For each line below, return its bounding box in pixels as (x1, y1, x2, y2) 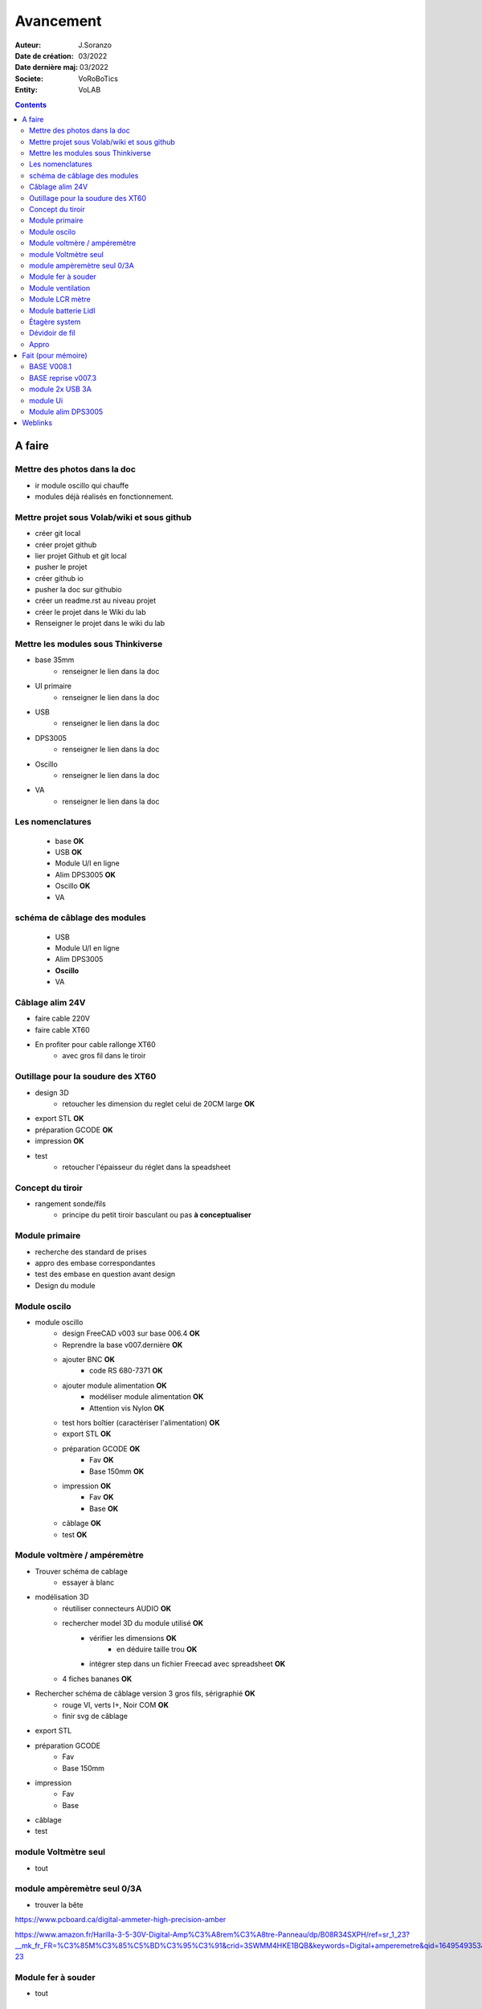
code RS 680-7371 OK (89, 1366, 164, 1376)
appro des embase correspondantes (35, 1258, 156, 1267)
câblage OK (62, 1519, 102, 1528)
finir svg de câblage (62, 1711, 129, 1721)
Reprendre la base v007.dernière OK (62, 1340, 183, 1349)
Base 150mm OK (89, 1467, 145, 1476)
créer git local (35, 529, 81, 538)
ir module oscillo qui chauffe (35, 481, 129, 490)
